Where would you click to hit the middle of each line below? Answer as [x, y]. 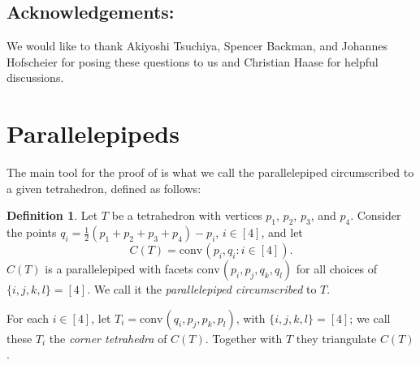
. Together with [244, 338]
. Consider [376, 215]
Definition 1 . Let [52, 215]
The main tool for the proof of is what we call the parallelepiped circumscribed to [210, 172]
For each [28, 318]
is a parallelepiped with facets [119, 269]
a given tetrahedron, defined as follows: [104, 188]
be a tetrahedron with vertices [187, 215]
